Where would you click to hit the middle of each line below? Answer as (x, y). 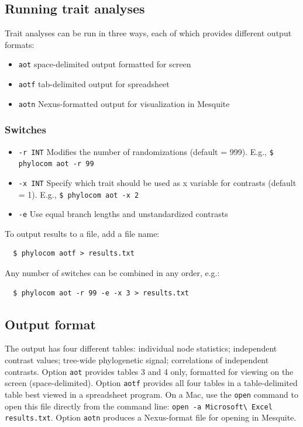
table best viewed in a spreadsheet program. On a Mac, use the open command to (151, 394)
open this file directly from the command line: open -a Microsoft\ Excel (139, 406)
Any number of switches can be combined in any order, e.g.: (112, 273)
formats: (20, 44)
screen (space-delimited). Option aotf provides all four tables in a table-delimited (151, 383)
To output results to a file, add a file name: (82, 233)
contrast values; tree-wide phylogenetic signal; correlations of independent (137, 360)
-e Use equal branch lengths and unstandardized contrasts (123, 214)
